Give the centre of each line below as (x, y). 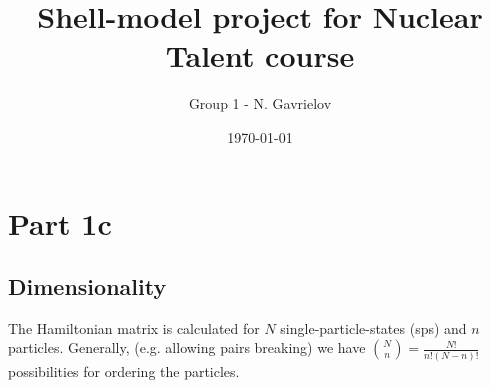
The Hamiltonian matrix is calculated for (134, 327)
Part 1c (60, 222)
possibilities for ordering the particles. (124, 370)
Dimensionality (87, 286)
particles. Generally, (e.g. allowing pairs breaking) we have (187, 347)
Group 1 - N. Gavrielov (260, 103)
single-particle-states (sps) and (373, 327)
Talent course (260, 55)
